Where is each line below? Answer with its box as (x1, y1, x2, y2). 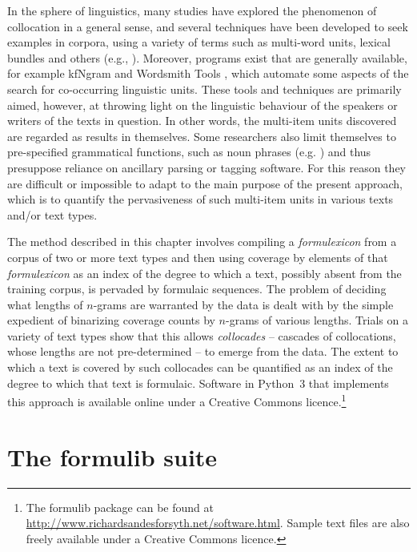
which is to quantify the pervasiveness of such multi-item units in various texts (7, 191, 394, 208)
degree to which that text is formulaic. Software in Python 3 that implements (7, 374, 389, 391)
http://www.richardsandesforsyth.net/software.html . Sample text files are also (26, 514, 410, 531)
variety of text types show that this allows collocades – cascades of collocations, (7, 327, 396, 344)
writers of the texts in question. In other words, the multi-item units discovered (7, 112, 397, 129)
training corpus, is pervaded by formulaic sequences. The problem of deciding (7, 280, 387, 297)
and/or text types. (7, 206, 98, 223)
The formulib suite (7, 440, 218, 473)
